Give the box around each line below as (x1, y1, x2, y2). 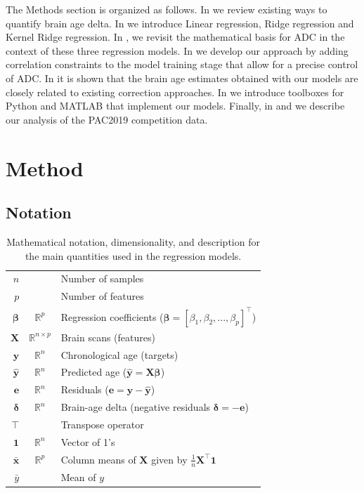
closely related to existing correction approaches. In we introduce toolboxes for (6, 84, 344, 99)
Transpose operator (60, 417, 144, 432)
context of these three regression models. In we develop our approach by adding (6, 43, 349, 58)
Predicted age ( (60, 364, 127, 379)
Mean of (60, 469, 96, 484)
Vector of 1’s (60, 434, 115, 449)
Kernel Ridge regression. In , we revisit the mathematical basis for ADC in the (6, 29, 345, 44)
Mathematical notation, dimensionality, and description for (6, 234, 260, 249)
